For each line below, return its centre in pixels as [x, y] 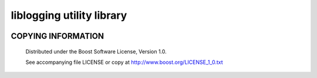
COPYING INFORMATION [57, 36]
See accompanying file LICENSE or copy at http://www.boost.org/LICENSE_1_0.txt [124, 62]
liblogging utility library [69, 15]
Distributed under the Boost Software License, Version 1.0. [96, 51]
